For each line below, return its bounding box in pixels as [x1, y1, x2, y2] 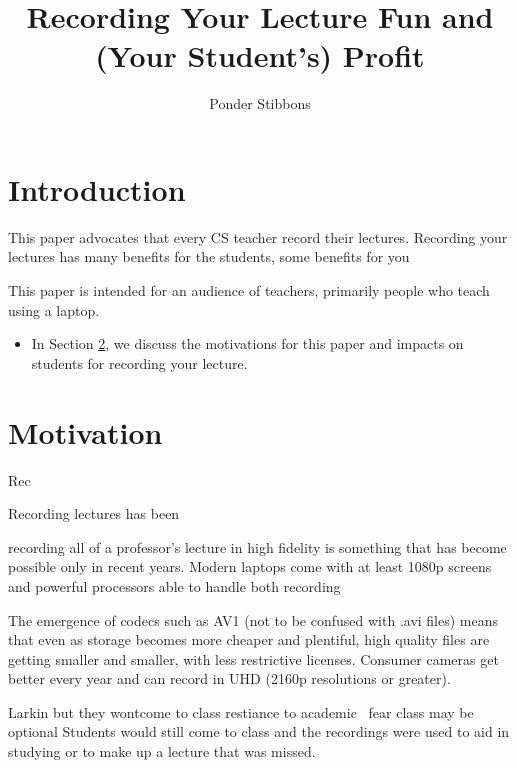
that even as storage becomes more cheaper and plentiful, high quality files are [8, 629, 490, 650]
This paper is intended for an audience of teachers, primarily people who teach [8, 280, 490, 301]
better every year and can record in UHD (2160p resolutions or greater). [8, 668, 451, 689]
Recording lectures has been [8, 503, 180, 524]
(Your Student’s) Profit [95, 35, 425, 76]
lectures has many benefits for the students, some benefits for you [8, 246, 410, 267]
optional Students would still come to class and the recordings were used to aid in [8, 721, 510, 742]
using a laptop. [8, 299, 100, 320]
